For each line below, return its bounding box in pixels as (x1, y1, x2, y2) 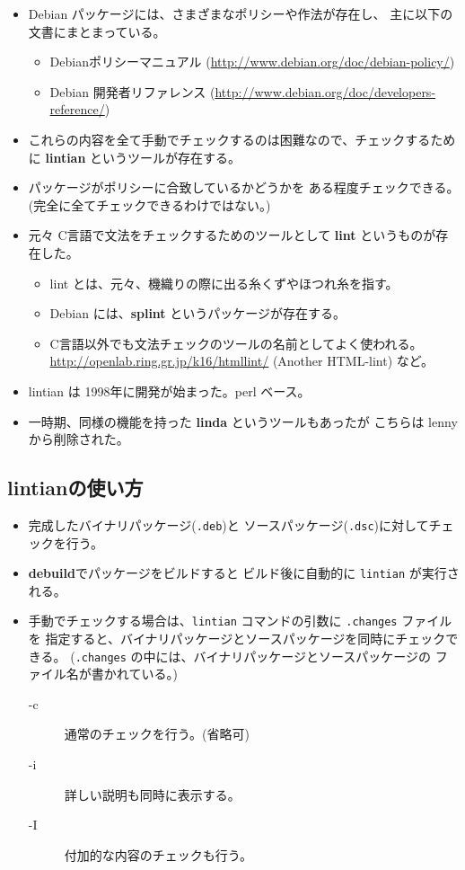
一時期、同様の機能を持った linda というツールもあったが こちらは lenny (28, 412, 458, 431)
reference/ (49, 100, 105, 119)
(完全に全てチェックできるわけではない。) (28, 195, 271, 214)
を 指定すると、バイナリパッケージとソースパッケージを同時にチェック (28, 629, 446, 648)
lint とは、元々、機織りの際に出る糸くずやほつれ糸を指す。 (49, 273, 399, 292)
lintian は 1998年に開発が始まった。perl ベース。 (28, 381, 311, 400)
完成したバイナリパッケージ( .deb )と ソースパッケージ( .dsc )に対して (28, 515, 429, 534)
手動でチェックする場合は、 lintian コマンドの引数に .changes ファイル (28, 611, 452, 630)
